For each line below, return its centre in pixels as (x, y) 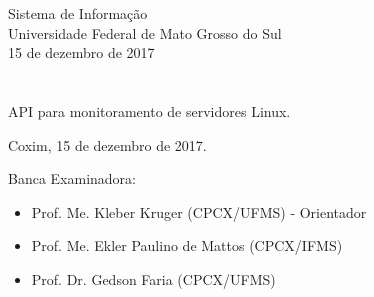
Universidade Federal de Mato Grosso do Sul (145, 32)
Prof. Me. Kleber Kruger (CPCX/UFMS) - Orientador (199, 211)
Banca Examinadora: (72, 178)
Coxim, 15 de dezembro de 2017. (107, 144)
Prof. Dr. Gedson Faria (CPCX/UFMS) (153, 278)
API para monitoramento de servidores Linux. (149, 110)
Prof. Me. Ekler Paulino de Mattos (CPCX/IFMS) (187, 245)
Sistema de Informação (78, 13)
